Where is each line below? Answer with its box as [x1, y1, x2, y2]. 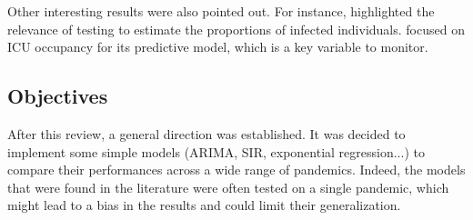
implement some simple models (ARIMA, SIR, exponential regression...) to [7, 142, 425, 161]
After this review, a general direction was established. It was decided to [7, 124, 406, 143]
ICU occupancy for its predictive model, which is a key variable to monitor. [7, 37, 428, 56]
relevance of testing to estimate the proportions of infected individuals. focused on [7, 19, 465, 38]
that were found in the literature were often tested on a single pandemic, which [7, 177, 449, 196]
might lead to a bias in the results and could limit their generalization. [7, 195, 401, 215]
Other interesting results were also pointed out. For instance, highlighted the [7, 2, 435, 20]
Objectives [7, 82, 108, 110]
